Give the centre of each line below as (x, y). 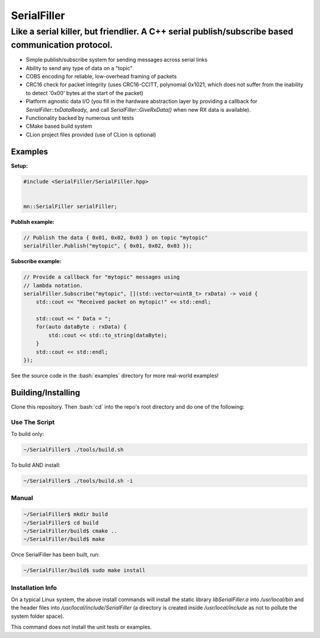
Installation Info (34, 588)
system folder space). (38, 616)
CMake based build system (59, 126)
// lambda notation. (53, 285)
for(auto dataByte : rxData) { (81, 327)
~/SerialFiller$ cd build (61, 522)
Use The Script (33, 422)
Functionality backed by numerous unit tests (80, 118)
